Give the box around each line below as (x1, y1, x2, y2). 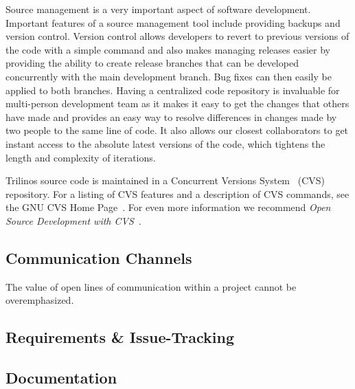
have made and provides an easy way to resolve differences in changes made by (5, 109, 337, 124)
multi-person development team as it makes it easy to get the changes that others (5, 96, 350, 111)
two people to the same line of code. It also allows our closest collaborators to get (5, 123, 349, 137)
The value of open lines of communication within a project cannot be (5, 279, 297, 293)
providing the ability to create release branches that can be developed (5, 56, 299, 70)
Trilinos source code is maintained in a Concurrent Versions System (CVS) (5, 173, 325, 188)
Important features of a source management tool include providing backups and (5, 15, 341, 30)
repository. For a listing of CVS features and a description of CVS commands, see (5, 186, 350, 201)
